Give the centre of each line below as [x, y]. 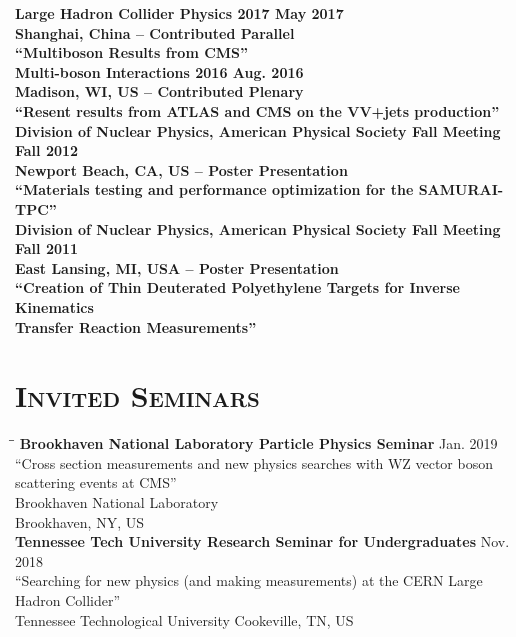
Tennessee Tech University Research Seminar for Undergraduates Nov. [262, 541]
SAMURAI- [461, 189]
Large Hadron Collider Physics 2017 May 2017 [179, 13]
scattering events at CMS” [96, 482]
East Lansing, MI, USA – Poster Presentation [177, 267]
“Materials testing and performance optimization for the [214, 189]
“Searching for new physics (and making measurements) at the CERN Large [249, 580]
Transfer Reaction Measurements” [136, 326]
